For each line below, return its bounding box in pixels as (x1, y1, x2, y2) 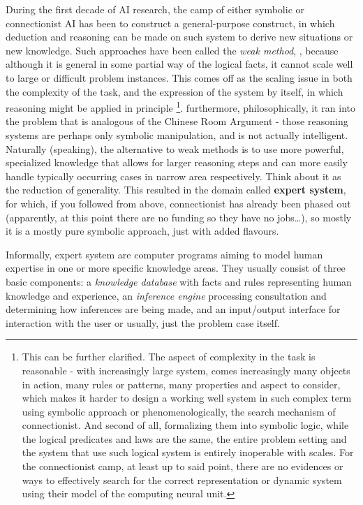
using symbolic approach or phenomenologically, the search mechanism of (22, 404, 336, 418)
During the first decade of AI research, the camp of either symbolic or (6, 2, 305, 16)
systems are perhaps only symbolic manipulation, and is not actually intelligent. (6, 128, 348, 142)
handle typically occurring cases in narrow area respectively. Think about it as (6, 168, 341, 183)
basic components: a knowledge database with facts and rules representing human (6, 274, 352, 288)
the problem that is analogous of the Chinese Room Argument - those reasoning (6, 114, 348, 129)
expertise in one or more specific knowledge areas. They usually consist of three (6, 261, 346, 275)
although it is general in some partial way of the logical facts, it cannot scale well (6, 57, 353, 71)
